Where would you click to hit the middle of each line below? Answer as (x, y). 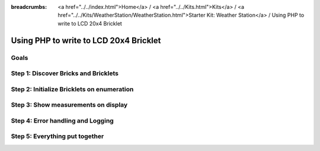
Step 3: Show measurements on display (69, 105)
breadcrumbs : (29, 7)
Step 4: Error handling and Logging (62, 120)
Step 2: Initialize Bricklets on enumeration (72, 89)
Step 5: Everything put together (57, 136)
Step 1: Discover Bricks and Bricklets (65, 73)
